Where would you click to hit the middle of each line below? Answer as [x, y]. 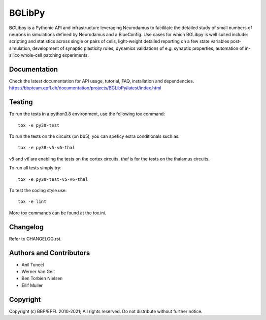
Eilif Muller [32, 285]
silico [14, 55]
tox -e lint [32, 202]
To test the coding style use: [38, 191]
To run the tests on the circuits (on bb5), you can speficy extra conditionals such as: [94, 136]
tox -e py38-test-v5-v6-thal [53, 179]
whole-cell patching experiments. [54, 55]
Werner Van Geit [38, 272]
